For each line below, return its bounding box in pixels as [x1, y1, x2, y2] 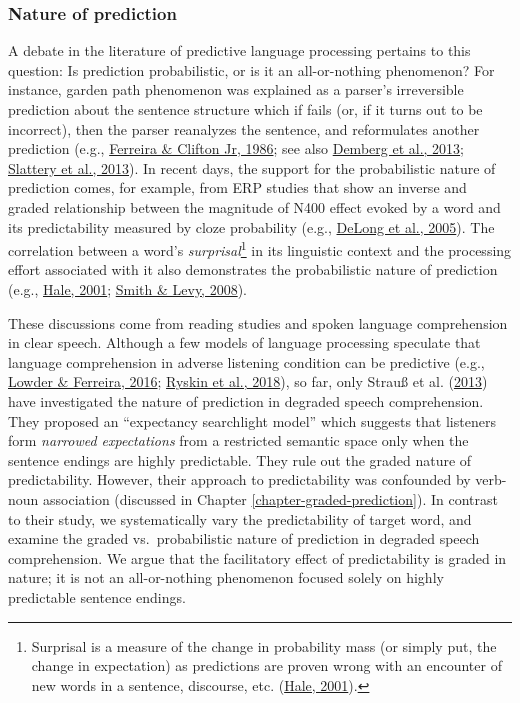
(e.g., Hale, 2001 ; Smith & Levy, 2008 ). [8, 279, 248, 299]
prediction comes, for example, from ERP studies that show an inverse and [8, 177, 467, 198]
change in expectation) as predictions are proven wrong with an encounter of [31, 655, 502, 676]
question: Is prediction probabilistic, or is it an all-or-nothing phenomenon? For [8, 59, 495, 80]
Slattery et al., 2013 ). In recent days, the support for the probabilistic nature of [8, 157, 496, 178]
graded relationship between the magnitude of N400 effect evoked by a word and [8, 196, 501, 217]
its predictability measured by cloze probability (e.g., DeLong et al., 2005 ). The [8, 216, 495, 237]
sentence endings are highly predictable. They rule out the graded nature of [8, 449, 472, 470]
